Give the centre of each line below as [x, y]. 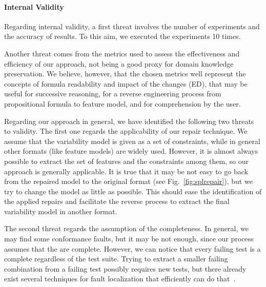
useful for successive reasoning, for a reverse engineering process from [113, 94]
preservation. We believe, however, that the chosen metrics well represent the [125, 74]
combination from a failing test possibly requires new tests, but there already [125, 268]
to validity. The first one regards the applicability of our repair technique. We [126, 131]
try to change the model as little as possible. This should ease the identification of [133, 191]
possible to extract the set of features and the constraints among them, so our [127, 161]
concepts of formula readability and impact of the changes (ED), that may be [126, 83]
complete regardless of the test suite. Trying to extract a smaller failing [116, 259]
